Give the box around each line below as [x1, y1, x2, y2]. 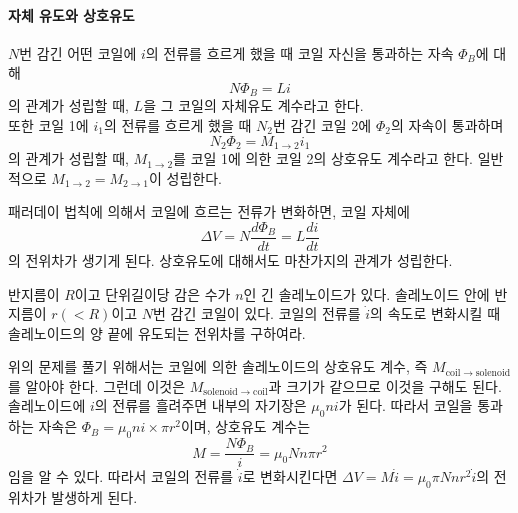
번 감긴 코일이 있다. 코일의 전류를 [153, 303, 361, 324]
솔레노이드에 [8, 395, 86, 416]
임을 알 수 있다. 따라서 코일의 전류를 [8, 466, 234, 487]
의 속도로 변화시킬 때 [370, 303, 501, 324]
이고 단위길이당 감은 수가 [74, 283, 231, 304]
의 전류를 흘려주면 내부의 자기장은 [94, 395, 307, 416]
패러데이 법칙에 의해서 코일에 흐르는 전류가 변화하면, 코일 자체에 [8, 201, 410, 222]
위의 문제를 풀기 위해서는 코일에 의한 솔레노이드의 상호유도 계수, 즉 [8, 356, 428, 377]
